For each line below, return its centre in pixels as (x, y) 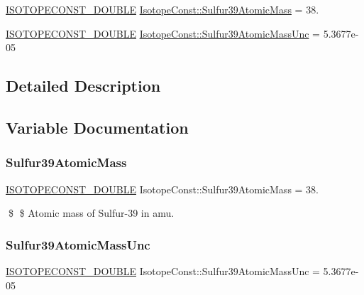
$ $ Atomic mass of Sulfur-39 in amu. (91, 213)
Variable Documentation (97, 127)
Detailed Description (83, 86)
